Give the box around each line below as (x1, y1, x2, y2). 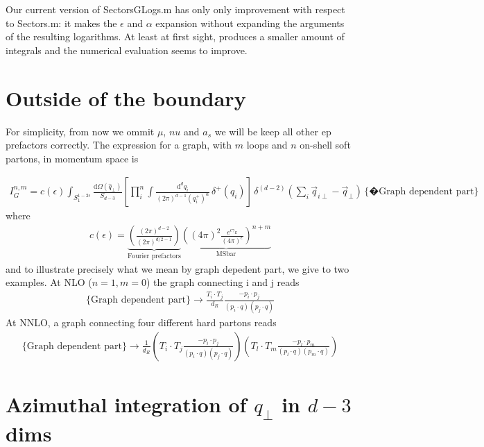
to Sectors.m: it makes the (6, 15, 117, 30)
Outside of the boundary (6, 83, 246, 112)
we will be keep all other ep (214, 124, 331, 138)
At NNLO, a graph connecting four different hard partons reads (6, 315, 277, 330)
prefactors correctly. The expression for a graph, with (6, 137, 232, 152)
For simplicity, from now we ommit (6, 124, 155, 138)
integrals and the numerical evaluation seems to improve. (6, 42, 248, 57)
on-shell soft (300, 137, 351, 152)
